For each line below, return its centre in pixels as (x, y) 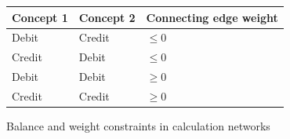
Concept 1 (40, 17)
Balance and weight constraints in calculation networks (138, 125)
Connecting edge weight (212, 17)
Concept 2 (107, 17)
